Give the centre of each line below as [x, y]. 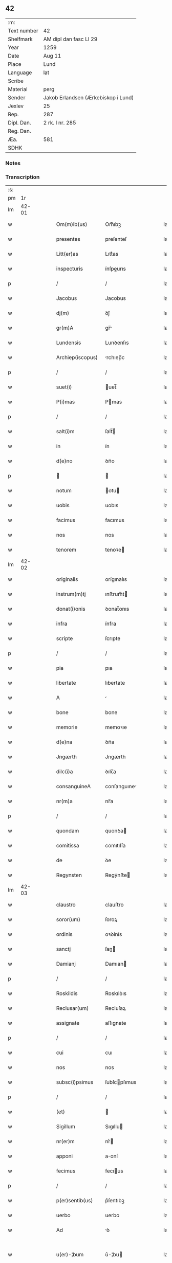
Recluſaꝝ [115, 1008]
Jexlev [16, 106]
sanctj [63, 949]
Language [20, 73]
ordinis [64, 934]
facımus [114, 520]
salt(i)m [66, 432]
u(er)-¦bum [70, 1255]
